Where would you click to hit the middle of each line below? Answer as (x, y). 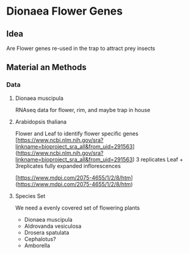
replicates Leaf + (162, 159)
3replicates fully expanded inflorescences (68, 166)
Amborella (37, 245)
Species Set (30, 196)
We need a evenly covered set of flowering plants (77, 208)
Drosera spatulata (47, 232)
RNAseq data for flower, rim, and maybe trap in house (83, 110)
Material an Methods (46, 67)
